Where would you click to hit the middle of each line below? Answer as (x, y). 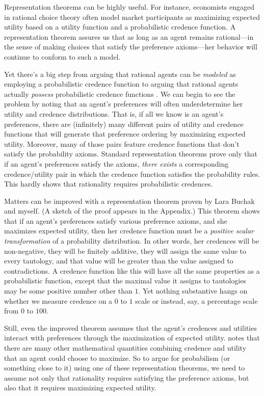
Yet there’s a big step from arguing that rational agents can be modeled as (120, 74)
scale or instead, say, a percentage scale (196, 300)
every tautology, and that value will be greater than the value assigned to (119, 261)
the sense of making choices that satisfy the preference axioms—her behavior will (131, 47)
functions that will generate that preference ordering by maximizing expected (125, 134)
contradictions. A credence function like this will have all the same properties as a (132, 270)
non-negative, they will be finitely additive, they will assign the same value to (125, 250)
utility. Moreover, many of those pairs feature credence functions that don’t (122, 143)
